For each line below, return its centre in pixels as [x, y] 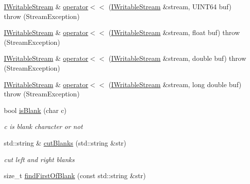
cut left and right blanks [39, 159]
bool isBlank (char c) [35, 110]
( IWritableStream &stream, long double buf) [175, 84]
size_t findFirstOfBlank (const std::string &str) [75, 175]
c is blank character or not [43, 126]
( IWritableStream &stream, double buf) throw [177, 58]
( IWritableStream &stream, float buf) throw [174, 32]
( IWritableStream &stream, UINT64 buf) [170, 6]
